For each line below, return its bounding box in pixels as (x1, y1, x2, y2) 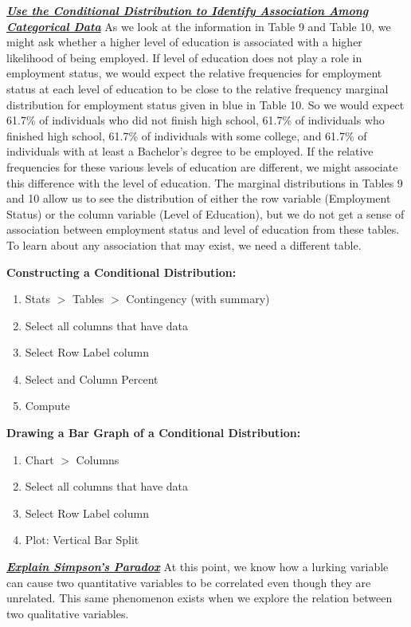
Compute (25, 397, 70, 414)
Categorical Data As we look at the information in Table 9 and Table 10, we (6, 18, 391, 34)
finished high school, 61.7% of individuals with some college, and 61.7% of (6, 127, 367, 144)
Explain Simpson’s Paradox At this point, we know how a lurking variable (6, 558, 389, 575)
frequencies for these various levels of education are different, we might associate (6, 158, 398, 175)
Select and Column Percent (25, 370, 159, 387)
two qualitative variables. (6, 605, 129, 621)
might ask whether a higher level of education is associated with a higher (6, 34, 362, 50)
